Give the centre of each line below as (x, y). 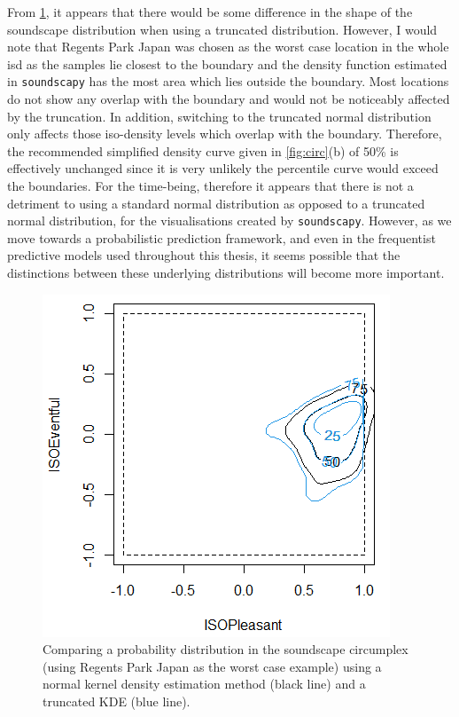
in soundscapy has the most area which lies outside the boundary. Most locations (228, 81)
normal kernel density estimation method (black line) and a (204, 684)
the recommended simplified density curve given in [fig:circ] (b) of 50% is (203, 150)
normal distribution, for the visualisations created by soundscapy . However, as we (229, 221)
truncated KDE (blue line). (117, 701)
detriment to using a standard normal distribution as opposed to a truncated (216, 203)
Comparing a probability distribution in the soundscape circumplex (226, 649)
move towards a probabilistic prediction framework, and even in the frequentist (222, 237)
